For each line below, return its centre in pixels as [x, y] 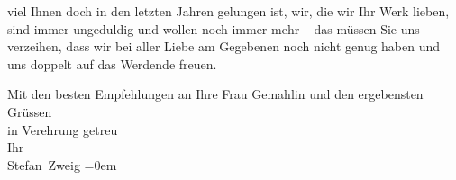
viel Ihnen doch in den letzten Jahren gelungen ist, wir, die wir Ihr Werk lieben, [228, 11]
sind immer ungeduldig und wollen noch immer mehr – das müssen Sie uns [214, 28]
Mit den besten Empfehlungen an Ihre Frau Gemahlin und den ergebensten [215, 94]
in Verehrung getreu [63, 129]
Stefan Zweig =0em [62, 164]
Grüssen [30, 111]
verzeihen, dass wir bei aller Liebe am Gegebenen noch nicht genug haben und [224, 46]
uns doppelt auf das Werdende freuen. [112, 63]
